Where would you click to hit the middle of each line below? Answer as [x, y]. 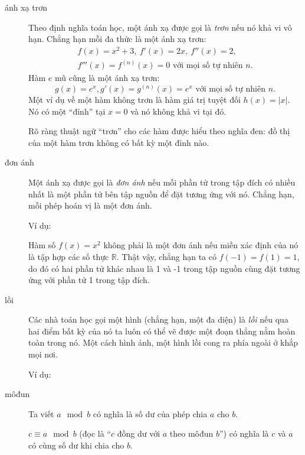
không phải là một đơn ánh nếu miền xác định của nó [201, 245]
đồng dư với [139, 433]
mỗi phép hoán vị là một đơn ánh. [90, 205]
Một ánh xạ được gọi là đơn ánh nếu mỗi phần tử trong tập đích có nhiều [162, 182]
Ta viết [41, 413]
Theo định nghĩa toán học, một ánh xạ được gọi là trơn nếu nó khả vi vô [160, 27]
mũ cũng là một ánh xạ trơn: [107, 78]
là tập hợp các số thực [69, 256]
